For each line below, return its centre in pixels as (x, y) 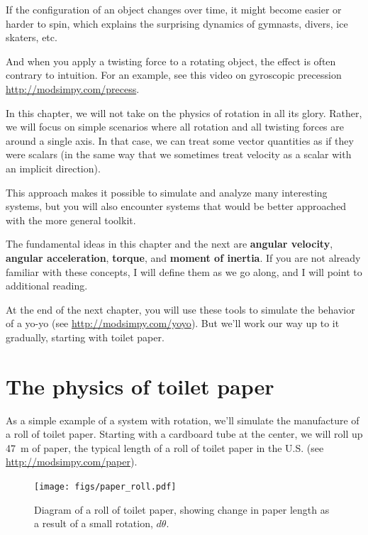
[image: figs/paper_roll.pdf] (105, 486)
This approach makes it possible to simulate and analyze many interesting (167, 192)
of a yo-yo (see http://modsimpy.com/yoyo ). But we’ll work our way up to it (173, 323)
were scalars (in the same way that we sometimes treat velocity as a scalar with (179, 154)
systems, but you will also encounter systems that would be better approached (176, 206)
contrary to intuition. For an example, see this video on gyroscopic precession (174, 75)
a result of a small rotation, (94, 523)
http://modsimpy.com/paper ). (72, 462)
